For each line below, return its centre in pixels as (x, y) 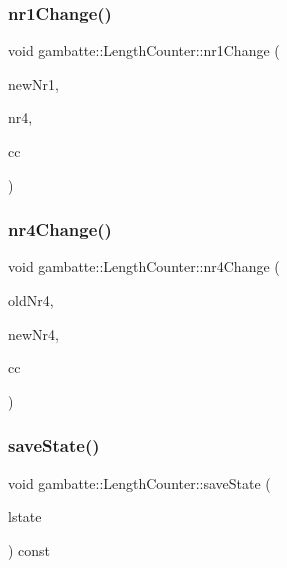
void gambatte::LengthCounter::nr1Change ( (144, 50)
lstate (25, 516)
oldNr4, (31, 300)
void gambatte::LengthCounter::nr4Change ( (144, 266)
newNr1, (33, 83)
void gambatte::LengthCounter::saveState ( (139, 482)
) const (29, 549)
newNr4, (33, 333)
